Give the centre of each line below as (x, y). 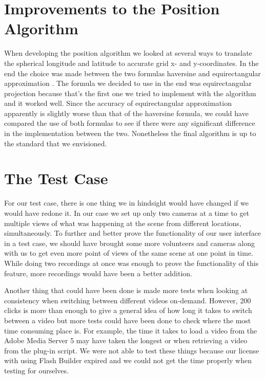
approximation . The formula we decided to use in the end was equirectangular (128, 83)
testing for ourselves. (36, 370)
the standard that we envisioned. (56, 143)
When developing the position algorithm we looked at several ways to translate (128, 53)
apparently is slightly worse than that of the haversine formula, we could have (126, 113)
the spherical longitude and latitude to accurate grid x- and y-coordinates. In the (131, 63)
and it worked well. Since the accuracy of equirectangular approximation (118, 103)
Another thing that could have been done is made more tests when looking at (126, 290)
